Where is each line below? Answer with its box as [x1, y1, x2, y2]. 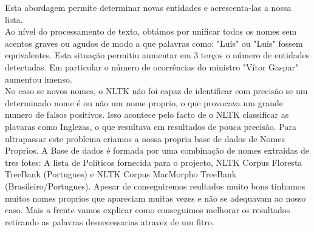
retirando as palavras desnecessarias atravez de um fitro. [5, 215, 214, 228]
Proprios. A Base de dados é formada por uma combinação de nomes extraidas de [5, 144, 310, 157]
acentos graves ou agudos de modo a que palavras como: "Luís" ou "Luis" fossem [5, 36, 303, 49]
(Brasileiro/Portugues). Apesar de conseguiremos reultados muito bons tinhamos [5, 179, 305, 192]
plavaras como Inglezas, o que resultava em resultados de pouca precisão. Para [5, 120, 296, 132]
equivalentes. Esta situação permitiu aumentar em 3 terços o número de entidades [5, 49, 310, 61]
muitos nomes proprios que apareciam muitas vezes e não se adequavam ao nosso [5, 191, 306, 204]
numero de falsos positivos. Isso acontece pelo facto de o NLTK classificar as [5, 108, 289, 121]
